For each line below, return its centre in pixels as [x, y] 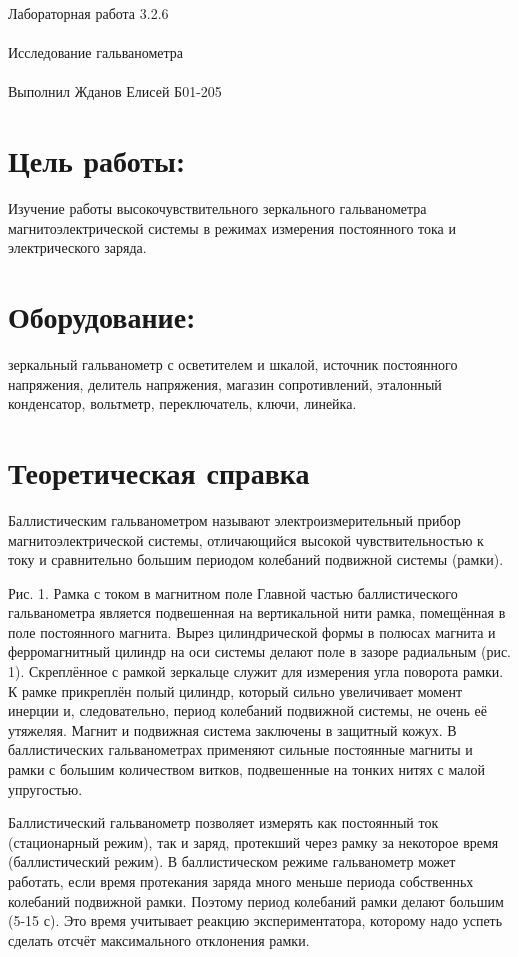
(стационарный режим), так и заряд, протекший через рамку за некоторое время [253, 841]
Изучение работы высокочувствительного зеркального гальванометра [217, 208]
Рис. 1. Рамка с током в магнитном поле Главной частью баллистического [233, 592]
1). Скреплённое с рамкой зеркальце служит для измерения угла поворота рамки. [256, 671]
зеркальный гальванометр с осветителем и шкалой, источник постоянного [233, 364]
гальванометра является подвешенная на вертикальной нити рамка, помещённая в [257, 612]
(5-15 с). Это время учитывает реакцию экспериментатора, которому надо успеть [255, 920]
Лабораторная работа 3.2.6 [88, 13]
